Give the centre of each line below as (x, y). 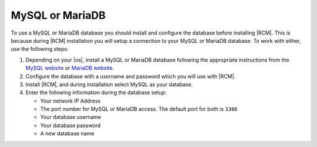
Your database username (71, 117)
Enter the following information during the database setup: (96, 93)
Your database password (70, 125)
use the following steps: (40, 49)
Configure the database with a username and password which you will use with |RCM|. (131, 76)
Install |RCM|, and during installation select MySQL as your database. (109, 84)
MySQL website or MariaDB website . (70, 68)
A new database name (67, 134)
